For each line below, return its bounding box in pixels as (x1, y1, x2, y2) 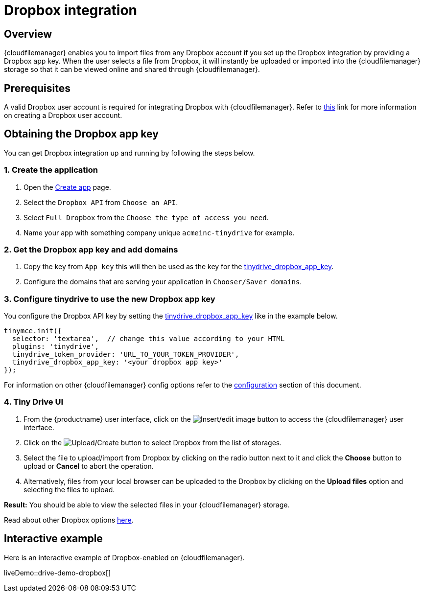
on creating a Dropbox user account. (4, 111, 122, 120)
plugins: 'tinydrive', (12, 343, 99, 351)
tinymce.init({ (4, 327, 62, 335)
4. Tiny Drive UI (4, 397, 64, 407)
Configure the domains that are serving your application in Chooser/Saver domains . (24, 277, 302, 286)
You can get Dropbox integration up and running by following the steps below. (4, 148, 255, 157)
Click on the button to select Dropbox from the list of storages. (24, 438, 282, 447)
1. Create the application (4, 165, 98, 175)
